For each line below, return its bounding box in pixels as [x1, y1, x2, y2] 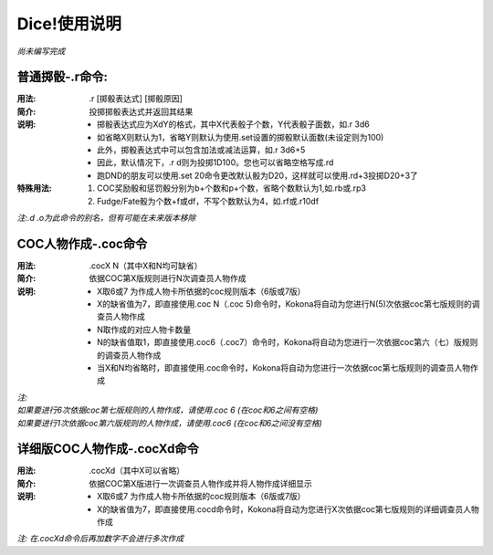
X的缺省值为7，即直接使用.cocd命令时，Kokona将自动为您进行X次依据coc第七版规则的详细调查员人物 [97, 503, 479, 515]
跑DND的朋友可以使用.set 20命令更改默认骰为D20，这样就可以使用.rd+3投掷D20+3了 [97, 170, 419, 181]
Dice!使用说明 [16, 14, 122, 34]
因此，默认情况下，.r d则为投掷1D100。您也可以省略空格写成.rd [97, 157, 334, 168]
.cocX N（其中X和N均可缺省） [89, 260, 203, 271]
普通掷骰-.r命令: [16, 69, 109, 85]
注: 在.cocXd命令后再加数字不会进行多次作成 [16, 533, 184, 544]
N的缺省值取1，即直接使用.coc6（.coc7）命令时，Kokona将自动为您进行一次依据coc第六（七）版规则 [97, 337, 478, 348]
